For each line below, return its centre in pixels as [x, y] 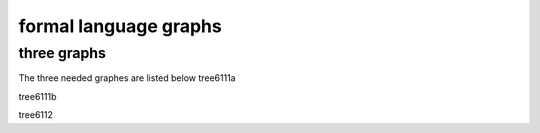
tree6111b [37, 96]
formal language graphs [120, 26]
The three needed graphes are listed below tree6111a [127, 78]
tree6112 [36, 115]
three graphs [62, 53]
